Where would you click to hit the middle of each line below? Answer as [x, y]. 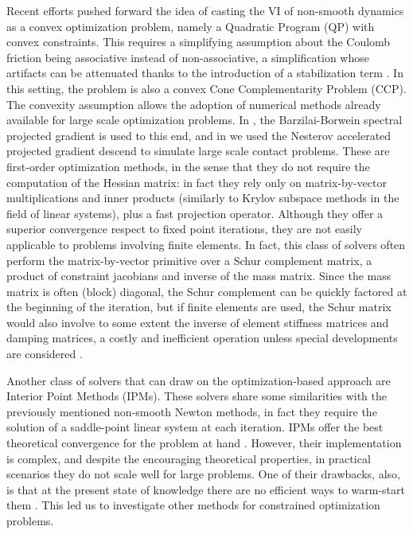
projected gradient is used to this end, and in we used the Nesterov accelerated [199, 135]
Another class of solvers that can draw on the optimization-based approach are [199, 380]
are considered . [45, 354]
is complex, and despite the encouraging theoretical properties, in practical [189, 458]
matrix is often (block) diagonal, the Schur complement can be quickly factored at [207, 291]
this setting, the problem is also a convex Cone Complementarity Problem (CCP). [206, 88]
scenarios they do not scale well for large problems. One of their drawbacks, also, [203, 474]
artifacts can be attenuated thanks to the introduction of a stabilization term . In [205, 73]
